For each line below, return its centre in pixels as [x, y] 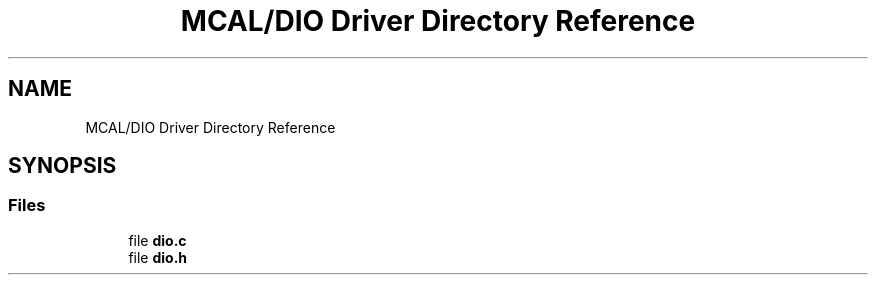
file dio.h [158, 257]
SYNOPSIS [62, 166]
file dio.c [157, 240]
